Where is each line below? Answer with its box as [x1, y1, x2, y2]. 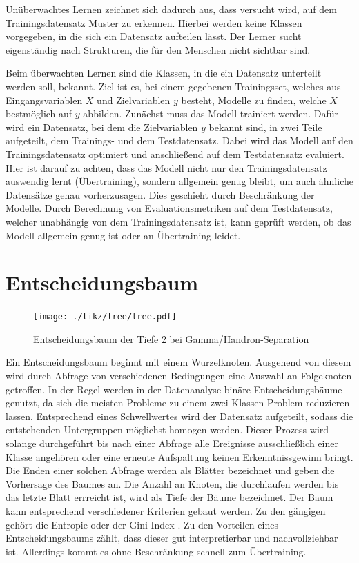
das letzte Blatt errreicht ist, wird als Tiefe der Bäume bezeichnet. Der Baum [6, 490, 333, 504]
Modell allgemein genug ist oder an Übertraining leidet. [6, 228, 241, 242]
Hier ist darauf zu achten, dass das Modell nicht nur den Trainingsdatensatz [6, 160, 327, 175]
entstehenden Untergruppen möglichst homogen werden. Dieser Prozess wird [6, 422, 329, 437]
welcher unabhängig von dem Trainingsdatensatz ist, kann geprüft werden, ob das [6, 214, 351, 228]
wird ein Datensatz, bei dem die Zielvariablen [6, 119, 198, 134]
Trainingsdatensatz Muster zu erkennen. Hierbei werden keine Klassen [6, 15, 302, 30]
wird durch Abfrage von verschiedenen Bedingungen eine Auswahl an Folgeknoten [6, 368, 352, 383]
